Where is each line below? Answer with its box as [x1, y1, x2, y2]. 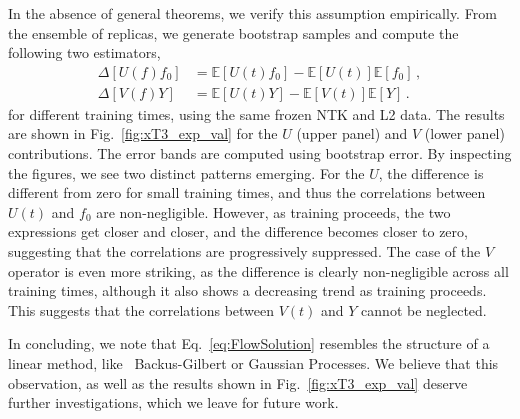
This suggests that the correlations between [8, 299, 275, 320]
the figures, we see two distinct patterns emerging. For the [8, 162, 365, 183]
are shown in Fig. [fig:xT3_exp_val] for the [8, 123, 278, 144]
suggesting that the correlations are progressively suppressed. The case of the [8, 241, 481, 261]
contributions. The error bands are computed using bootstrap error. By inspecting [8, 143, 512, 164]
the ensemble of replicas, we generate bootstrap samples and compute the [8, 22, 459, 43]
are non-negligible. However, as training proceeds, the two [96, 201, 451, 222]
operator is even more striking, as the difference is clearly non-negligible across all [8, 260, 509, 281]
